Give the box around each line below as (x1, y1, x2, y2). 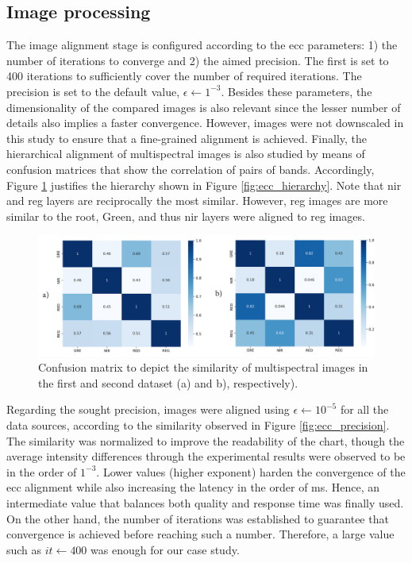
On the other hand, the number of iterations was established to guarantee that (6, 510, 389, 526)
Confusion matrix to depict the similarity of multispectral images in (38, 359, 368, 376)
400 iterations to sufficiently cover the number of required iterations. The (6, 67, 362, 84)
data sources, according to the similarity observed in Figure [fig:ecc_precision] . (6, 417, 390, 434)
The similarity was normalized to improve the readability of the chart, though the (6, 432, 405, 449)
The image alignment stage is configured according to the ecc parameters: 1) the (6, 37, 398, 53)
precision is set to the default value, (6, 83, 180, 99)
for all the (340, 401, 389, 418)
